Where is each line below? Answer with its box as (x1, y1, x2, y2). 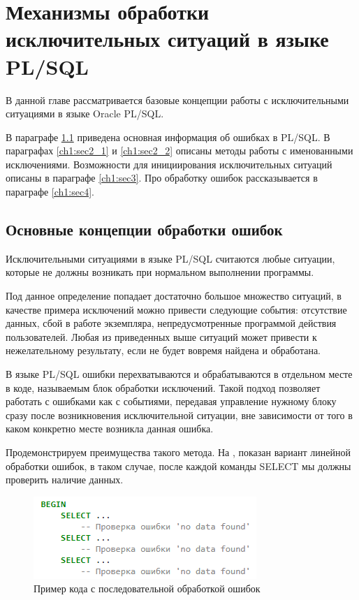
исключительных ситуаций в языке (6, 24, 329, 53)
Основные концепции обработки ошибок (6, 219, 283, 240)
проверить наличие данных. (6, 472, 124, 487)
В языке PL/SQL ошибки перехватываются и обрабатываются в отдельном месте (6, 367, 353, 381)
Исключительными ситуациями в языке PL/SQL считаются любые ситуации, (6, 251, 335, 265)
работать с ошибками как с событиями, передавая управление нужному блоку (6, 394, 337, 409)
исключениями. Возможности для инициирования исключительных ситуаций (6, 156, 332, 171)
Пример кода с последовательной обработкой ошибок (34, 581, 261, 596)
